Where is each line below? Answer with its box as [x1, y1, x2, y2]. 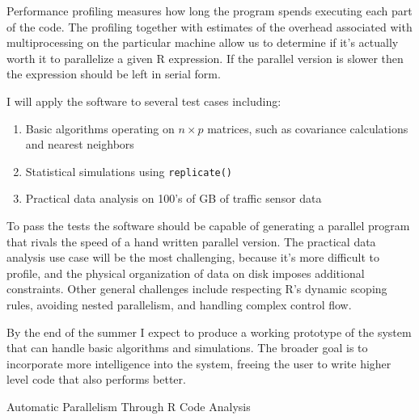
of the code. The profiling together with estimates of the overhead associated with [6, 18, 413, 35]
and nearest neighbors [25, 136, 134, 153]
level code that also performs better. [6, 371, 186, 388]
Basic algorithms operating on [25, 120, 175, 136]
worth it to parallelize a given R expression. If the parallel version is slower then [6, 49, 404, 66]
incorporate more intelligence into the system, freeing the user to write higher [6, 355, 391, 372]
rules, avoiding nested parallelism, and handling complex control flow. [6, 296, 352, 313]
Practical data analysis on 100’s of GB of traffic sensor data [25, 190, 322, 207]
